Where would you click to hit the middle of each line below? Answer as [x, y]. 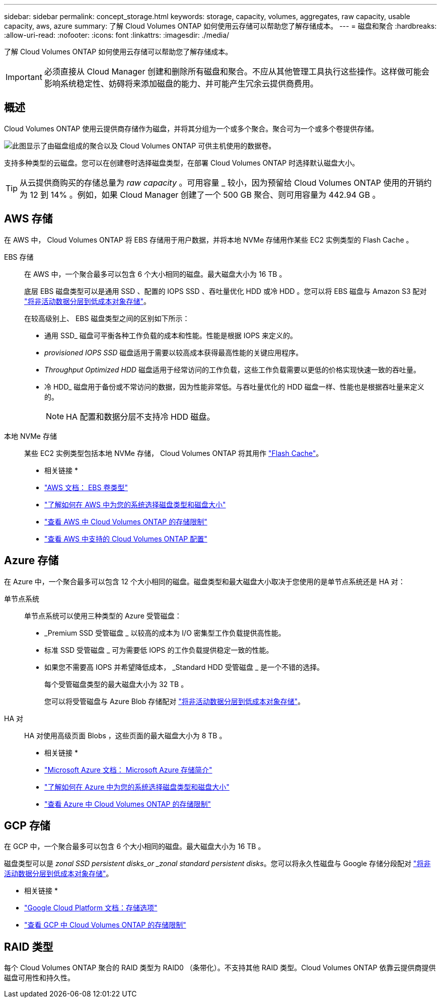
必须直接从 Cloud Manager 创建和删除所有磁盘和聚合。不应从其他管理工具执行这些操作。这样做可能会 [237, 71]
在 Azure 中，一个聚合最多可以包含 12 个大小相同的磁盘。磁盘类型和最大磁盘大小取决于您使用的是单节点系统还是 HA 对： [205, 581]
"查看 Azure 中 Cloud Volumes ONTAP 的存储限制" [128, 804]
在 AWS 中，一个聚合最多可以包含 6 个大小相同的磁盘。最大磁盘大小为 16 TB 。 [155, 274]
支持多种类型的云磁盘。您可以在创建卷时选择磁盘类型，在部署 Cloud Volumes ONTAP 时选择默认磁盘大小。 [182, 163]
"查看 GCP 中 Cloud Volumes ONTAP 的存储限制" [105, 925]
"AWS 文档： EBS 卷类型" [86, 487]
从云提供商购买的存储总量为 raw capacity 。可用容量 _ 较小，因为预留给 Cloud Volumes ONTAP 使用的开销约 [226, 182]
